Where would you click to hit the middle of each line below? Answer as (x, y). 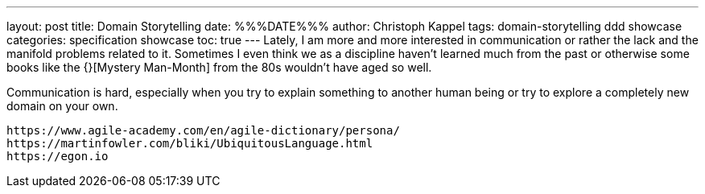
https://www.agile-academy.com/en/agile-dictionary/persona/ (203, 130)
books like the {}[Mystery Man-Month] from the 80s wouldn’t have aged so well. (219, 67)
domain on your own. (62, 106)
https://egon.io (58, 156)
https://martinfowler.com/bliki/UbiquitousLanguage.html (190, 143)
